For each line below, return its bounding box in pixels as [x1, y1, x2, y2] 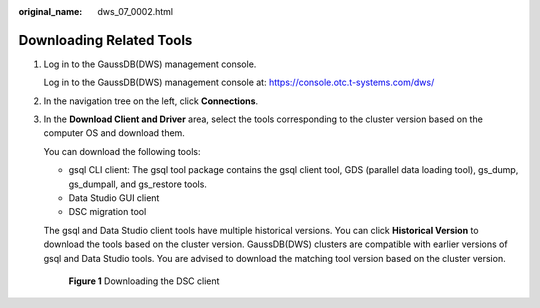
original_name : [18, 6, 83, 17]
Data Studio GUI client [68, 192, 160, 204]
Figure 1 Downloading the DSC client [68, 275, 220, 287]
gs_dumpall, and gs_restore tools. [68, 178, 207, 190]
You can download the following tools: [43, 145, 201, 157]
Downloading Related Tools [18, 31, 193, 49]
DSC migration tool [68, 206, 147, 218]
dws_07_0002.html [97, 6, 174, 17]
